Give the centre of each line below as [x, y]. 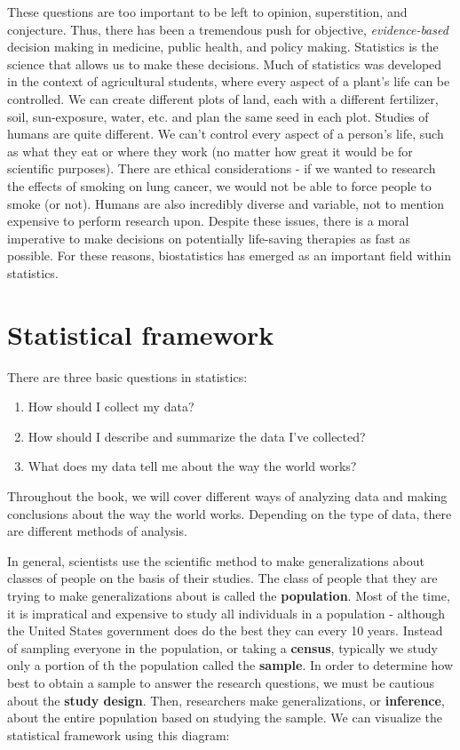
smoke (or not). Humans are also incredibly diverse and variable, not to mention [226, 203]
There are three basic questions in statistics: [127, 376]
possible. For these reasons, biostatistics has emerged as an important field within [230, 255]
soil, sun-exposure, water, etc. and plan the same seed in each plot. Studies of [218, 116]
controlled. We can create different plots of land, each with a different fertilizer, [223, 98]
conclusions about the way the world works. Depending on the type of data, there [230, 513]
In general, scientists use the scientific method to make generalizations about [216, 560]
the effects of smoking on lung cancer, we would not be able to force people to [219, 185]
